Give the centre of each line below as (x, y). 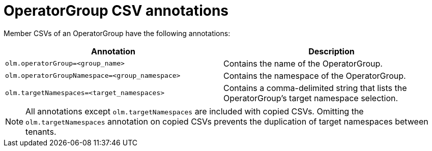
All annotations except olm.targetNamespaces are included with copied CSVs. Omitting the (195, 111)
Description (332, 51)
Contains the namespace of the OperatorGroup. (315, 75)
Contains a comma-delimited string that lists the (315, 88)
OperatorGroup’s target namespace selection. (311, 98)
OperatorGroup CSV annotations (116, 11)
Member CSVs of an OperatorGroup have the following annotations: (117, 33)
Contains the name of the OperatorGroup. (303, 63)
